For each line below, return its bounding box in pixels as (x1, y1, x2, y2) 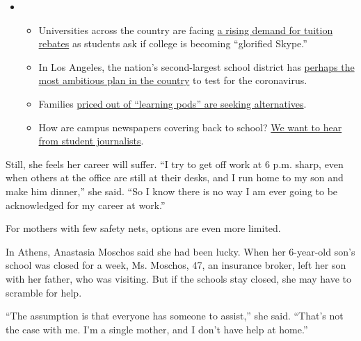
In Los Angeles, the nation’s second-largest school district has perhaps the (38, 59, 355, 74)
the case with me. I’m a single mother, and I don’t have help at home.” (6, 322, 308, 336)
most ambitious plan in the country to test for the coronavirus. (38, 73, 307, 88)
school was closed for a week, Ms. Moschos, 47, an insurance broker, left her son (6, 258, 346, 272)
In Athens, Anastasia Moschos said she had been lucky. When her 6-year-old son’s (6, 244, 355, 258)
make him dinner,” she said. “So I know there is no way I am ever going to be (6, 183, 338, 198)
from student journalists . (38, 133, 144, 148)
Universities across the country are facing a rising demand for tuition (38, 22, 333, 37)
